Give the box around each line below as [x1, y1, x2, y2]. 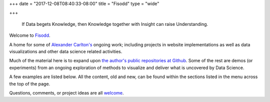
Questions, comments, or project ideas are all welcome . [9, 90, 124, 96]
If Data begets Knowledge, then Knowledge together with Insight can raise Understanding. [21, 21, 208, 27]
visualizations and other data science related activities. [9, 48, 122, 54]
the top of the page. [9, 81, 50, 87]
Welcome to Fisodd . [9, 32, 50, 38]
